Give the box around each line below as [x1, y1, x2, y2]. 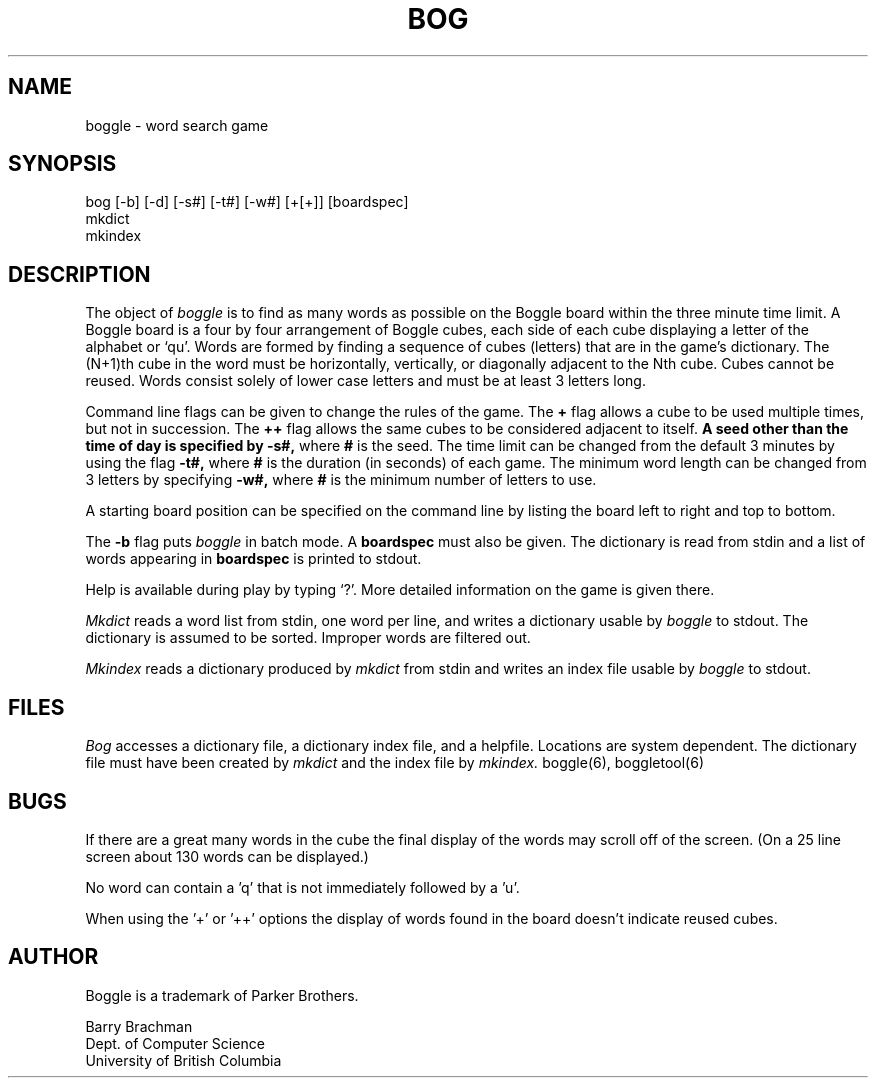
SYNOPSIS [8, 151, 117, 177]
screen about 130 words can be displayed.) [85, 847, 369, 865]
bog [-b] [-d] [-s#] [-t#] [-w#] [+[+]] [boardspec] [85, 193, 409, 211]
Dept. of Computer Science [85, 1034, 265, 1052]
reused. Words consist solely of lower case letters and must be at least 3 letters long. [85, 372, 646, 390]
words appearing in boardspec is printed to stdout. [85, 550, 422, 568]
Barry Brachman [85, 1017, 193, 1035]
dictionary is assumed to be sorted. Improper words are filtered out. [85, 629, 531, 647]
